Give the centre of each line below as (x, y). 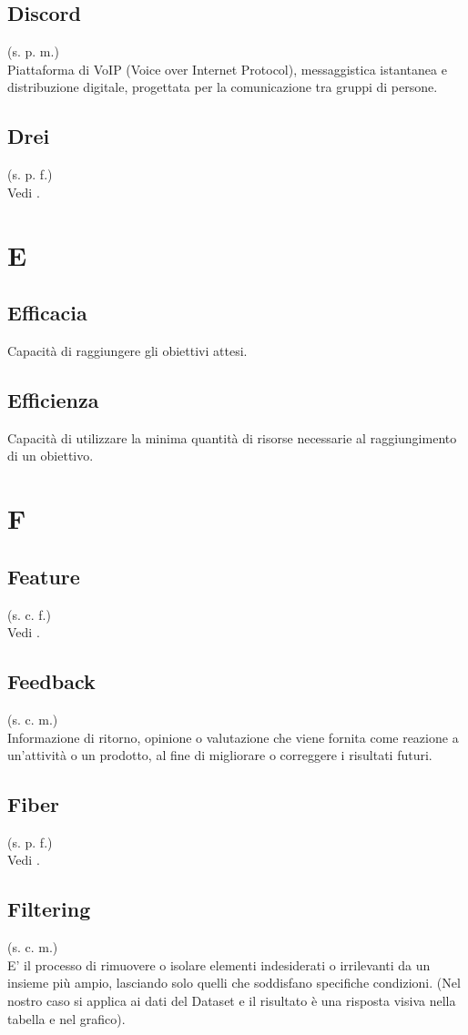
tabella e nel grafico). (66, 1018)
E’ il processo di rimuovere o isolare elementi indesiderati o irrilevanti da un (219, 964)
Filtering (49, 909)
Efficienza (53, 399)
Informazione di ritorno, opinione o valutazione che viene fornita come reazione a (233, 737)
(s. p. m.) (33, 51)
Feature (44, 576)
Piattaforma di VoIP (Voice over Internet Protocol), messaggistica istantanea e (227, 69)
